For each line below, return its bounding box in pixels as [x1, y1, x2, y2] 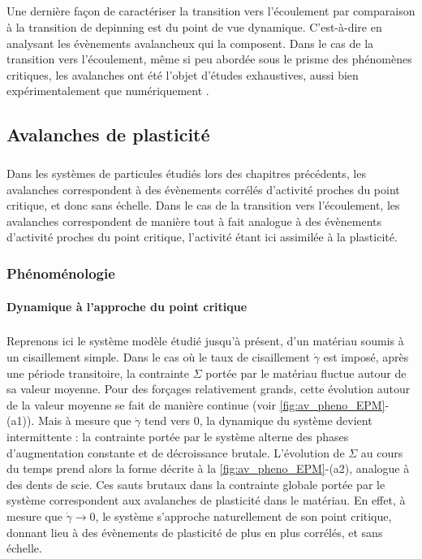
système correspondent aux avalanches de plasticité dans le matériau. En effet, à [6, 492, 406, 509]
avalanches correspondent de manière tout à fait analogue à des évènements [6, 212, 381, 229]
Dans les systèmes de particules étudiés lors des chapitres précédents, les [6, 165, 366, 182]
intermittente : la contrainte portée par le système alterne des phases [6, 428, 349, 445]
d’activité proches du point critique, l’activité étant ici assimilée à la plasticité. [6, 228, 398, 245]
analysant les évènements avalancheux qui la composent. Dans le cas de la [6, 34, 374, 51]
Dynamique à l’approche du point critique [6, 297, 248, 314]
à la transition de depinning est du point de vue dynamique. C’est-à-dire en [6, 18, 382, 35]
